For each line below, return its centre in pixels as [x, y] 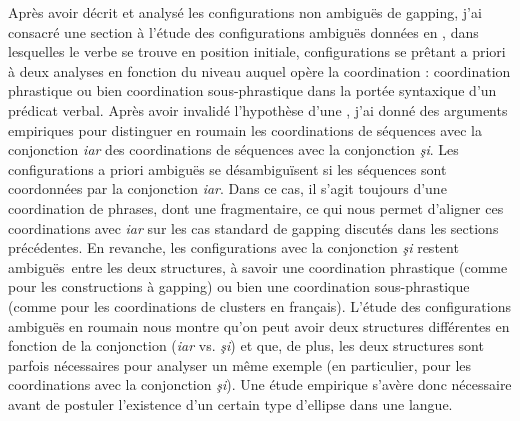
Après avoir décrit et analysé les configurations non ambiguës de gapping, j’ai [245, 12]
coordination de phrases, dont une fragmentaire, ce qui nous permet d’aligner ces [256, 207]
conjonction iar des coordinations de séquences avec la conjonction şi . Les [233, 149]
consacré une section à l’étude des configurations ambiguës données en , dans [243, 31]
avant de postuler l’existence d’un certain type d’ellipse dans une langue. [230, 403]
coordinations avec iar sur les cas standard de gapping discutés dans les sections [253, 227]
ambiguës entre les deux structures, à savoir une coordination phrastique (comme [258, 266]
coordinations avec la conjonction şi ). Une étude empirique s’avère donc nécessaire [260, 384]
